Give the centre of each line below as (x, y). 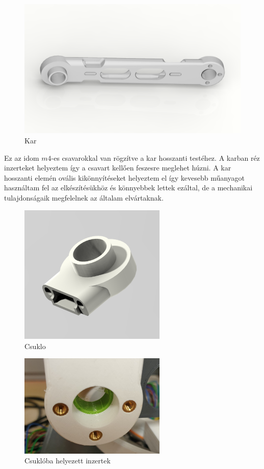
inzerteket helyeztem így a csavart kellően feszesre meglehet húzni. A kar (118, 168)
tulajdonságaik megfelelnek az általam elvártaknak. (84, 197)
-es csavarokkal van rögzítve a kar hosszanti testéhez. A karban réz (155, 157)
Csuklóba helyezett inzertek (68, 461)
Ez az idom (22, 157)
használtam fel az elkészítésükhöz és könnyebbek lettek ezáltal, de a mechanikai (128, 188)
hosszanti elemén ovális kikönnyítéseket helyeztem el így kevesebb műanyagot (125, 177)
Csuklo (35, 346)
